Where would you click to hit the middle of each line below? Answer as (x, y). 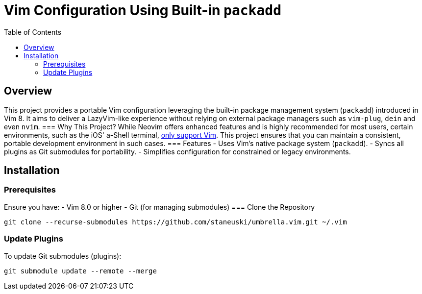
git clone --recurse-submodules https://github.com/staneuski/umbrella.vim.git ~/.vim (175, 222)
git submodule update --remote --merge (80, 271)
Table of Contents (33, 32)
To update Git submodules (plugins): (63, 256)
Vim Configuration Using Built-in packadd (143, 10)
